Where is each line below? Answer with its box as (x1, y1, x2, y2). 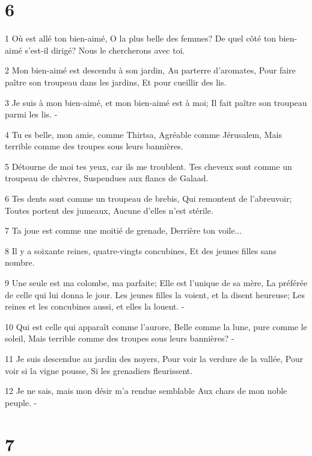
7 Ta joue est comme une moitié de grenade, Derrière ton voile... (5, 224, 242, 237)
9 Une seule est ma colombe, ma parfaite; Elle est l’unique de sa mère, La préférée (5, 276, 308, 289)
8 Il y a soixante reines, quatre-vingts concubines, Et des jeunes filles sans (5, 244, 277, 257)
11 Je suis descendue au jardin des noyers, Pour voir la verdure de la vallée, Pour (5, 352, 304, 364)
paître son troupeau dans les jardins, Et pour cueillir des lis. (5, 75, 227, 88)
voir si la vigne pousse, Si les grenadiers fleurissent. (5, 364, 193, 376)
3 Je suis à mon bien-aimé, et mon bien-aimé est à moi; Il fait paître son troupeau (5, 96, 307, 108)
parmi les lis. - (5, 108, 58, 120)
